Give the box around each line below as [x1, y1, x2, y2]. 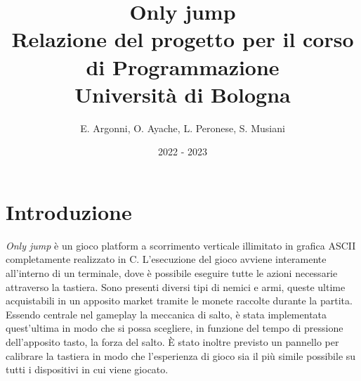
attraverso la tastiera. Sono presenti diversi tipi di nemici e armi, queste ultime [6, 279, 346, 294]
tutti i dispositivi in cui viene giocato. [6, 362, 169, 377]
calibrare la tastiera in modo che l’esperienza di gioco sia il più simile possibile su [6, 348, 356, 363]
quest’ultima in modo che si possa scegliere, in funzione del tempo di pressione [6, 321, 343, 335]
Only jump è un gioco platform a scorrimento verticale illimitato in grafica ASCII [6, 238, 356, 252]
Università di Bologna [74, 79, 291, 108]
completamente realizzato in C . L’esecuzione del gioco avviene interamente [6, 252, 327, 266]
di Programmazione [86, 52, 280, 81]
